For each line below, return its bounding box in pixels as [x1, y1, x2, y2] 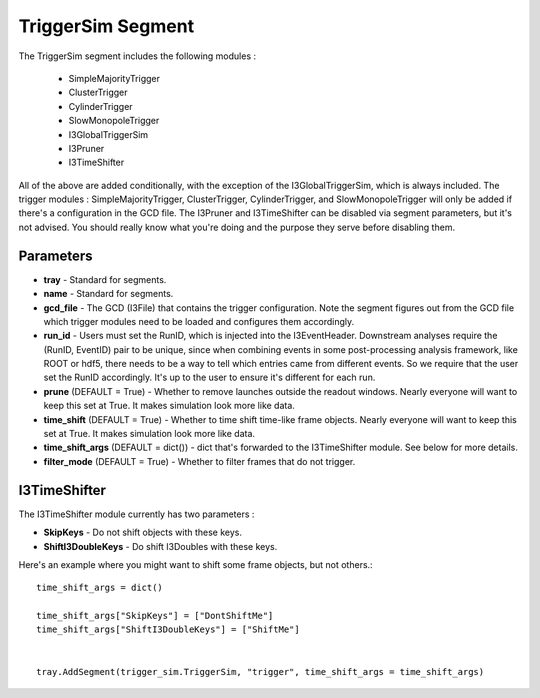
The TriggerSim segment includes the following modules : [18, 50, 257, 62]
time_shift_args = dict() [36, 582, 164, 594]
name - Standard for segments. [43, 288, 174, 300]
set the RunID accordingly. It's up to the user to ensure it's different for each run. [43, 371, 376, 384]
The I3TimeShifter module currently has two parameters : [18, 508, 255, 520]
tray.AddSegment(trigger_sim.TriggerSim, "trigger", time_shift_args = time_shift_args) [36, 666, 485, 677]
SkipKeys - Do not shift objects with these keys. [43, 526, 242, 539]
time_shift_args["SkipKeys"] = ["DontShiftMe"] [36, 610, 274, 622]
